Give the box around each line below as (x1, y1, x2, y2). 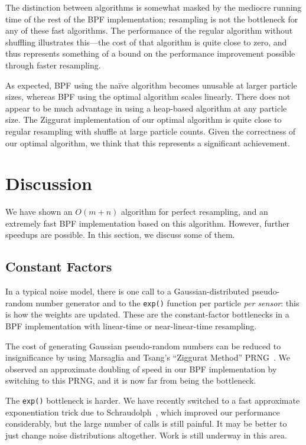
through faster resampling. (5, 58, 101, 71)
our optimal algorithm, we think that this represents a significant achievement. (5, 136, 290, 149)
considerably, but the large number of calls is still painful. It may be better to (5, 417, 287, 430)
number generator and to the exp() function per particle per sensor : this (35, 296, 300, 309)
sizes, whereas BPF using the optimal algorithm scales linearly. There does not (5, 90, 291, 103)
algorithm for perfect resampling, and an (121, 205, 268, 218)
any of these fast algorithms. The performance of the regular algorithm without (5, 24, 293, 37)
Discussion (5, 171, 92, 195)
